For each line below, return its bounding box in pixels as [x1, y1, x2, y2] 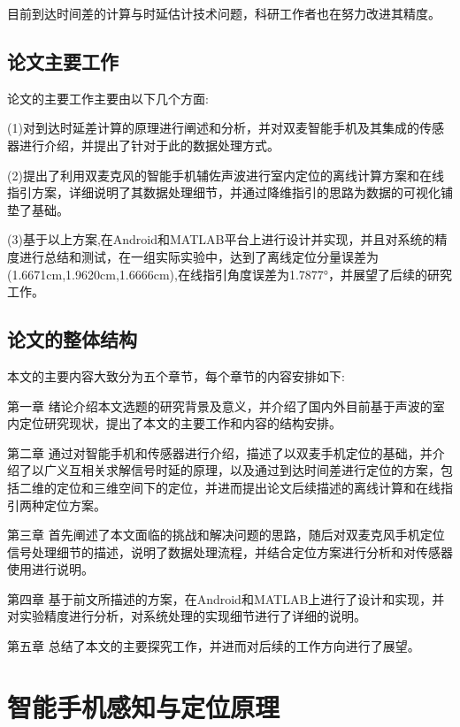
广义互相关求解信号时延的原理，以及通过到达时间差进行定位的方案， [43, 461, 441, 479]
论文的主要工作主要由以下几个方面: [7, 88, 209, 107]
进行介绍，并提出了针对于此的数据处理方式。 [19, 135, 280, 154]
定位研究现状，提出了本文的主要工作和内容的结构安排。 [19, 414, 341, 432]
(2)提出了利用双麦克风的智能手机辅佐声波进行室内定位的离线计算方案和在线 [7, 165, 444, 184]
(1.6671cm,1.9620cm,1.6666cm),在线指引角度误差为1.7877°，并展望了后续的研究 [7, 264, 453, 283]
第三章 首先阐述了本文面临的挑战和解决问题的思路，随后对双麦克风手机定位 [7, 525, 445, 544]
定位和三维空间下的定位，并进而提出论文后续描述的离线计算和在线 [56, 478, 441, 496]
